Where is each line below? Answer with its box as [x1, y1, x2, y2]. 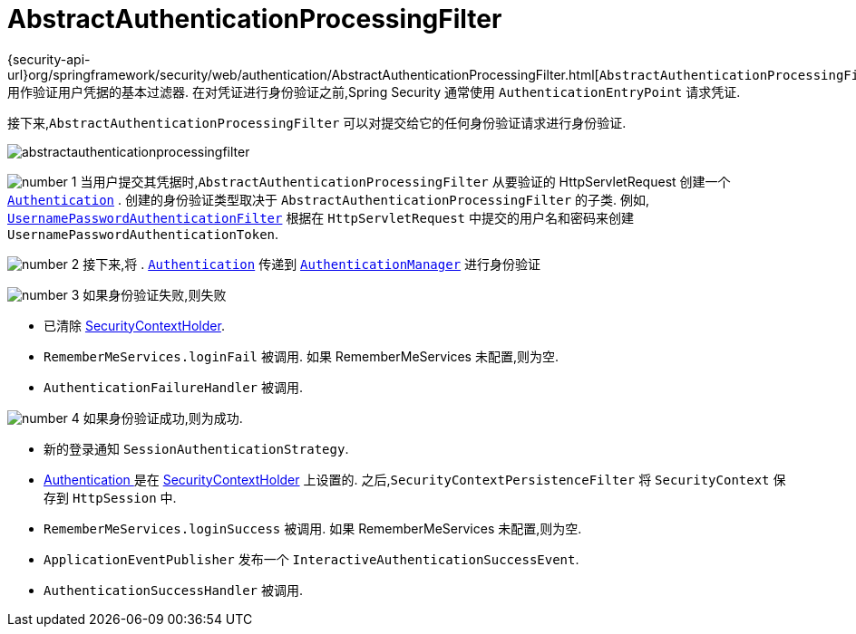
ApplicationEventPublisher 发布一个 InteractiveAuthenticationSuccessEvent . [44, 551, 579, 567]
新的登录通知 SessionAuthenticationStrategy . [44, 440, 349, 456]
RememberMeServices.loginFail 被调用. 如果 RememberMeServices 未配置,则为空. [44, 348, 559, 364]
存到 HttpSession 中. [44, 489, 177, 505]
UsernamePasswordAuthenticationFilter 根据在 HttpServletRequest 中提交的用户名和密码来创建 [7, 209, 634, 226]
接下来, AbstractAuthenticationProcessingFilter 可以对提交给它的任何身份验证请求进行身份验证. [7, 114, 627, 130]
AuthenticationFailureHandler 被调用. [44, 379, 303, 395]
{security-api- [7, 51, 91, 67]
